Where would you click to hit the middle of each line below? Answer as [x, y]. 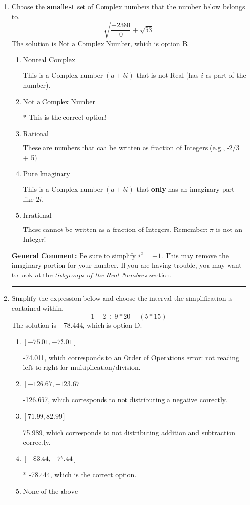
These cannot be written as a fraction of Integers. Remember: [115, 229]
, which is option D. [112, 325]
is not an [229, 229]
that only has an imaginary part [186, 189]
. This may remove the [195, 255]
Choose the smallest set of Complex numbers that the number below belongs [128, 6]
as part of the [226, 75]
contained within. [37, 308]
